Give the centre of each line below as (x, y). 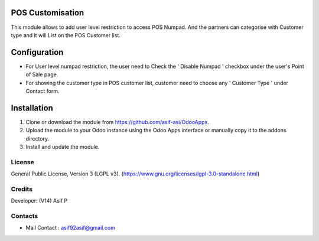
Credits (22, 189)
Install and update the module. (63, 147)
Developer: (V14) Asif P (39, 201)
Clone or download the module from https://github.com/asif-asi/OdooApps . (117, 122)
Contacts (25, 216)
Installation (32, 108)
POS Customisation (48, 13)
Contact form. (43, 91)
